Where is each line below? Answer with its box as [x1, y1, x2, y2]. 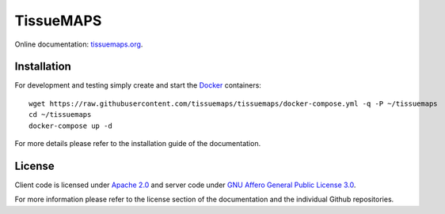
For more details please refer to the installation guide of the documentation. [14, 139, 261, 148]
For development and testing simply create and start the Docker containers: [14, 81, 261, 90]
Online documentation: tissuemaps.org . [14, 39, 143, 49]
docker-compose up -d [29, 121, 112, 130]
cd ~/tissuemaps [29, 111, 92, 119]
